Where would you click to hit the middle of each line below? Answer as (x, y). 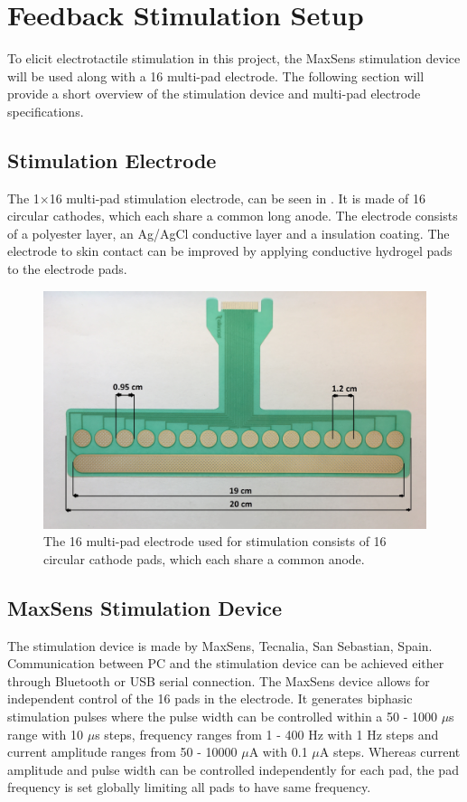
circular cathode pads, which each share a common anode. (204, 558)
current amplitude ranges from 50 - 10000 (122, 752)
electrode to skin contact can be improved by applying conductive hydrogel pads (230, 251)
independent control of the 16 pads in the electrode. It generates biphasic (210, 698)
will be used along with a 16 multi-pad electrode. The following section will (216, 75)
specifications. (46, 111)
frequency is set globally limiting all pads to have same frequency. (189, 787)
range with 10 (46, 734)
